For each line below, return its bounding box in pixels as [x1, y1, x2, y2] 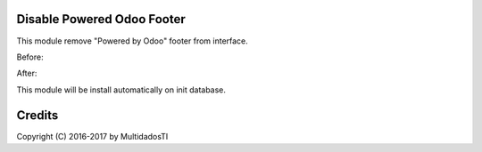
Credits [16, 108, 59, 123]
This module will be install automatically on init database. [16, 84, 227, 95]
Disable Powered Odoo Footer [16, 12, 187, 27]
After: [16, 68, 37, 79]
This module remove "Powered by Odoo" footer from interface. [16, 36, 249, 46]
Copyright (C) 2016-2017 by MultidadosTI [16, 131, 169, 141]
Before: [16, 52, 44, 62]
